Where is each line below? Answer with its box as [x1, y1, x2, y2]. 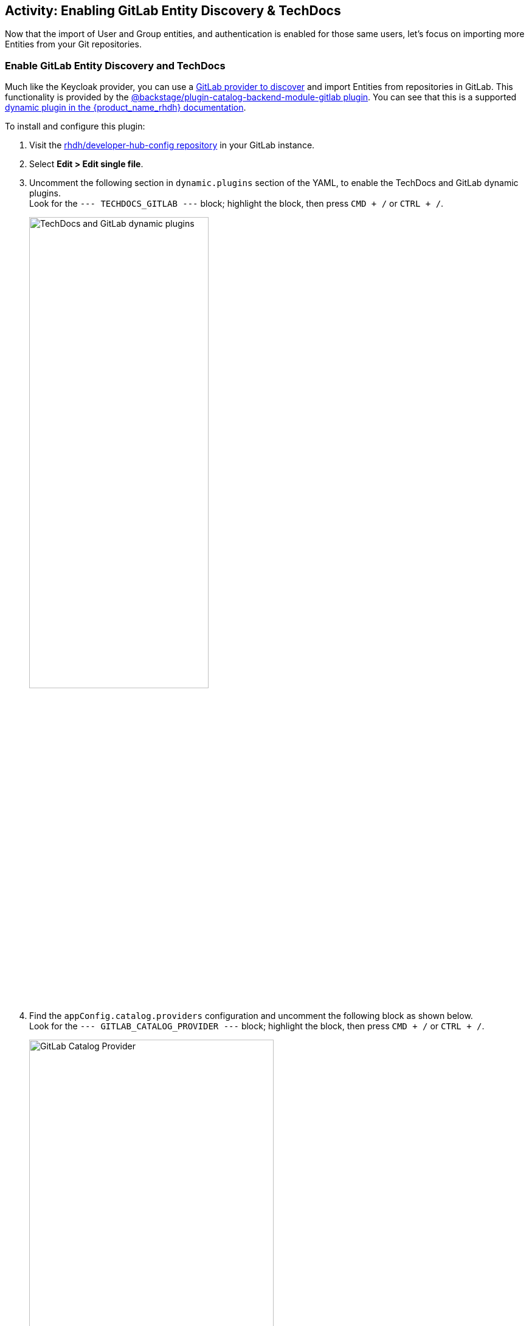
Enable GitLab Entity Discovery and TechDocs [5, 59, 226, 72]
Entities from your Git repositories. [5, 39, 142, 50]
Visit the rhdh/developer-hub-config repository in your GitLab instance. [29, 140, 315, 151]
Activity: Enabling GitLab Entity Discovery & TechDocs [5, 3, 341, 18]
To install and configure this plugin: [5, 121, 145, 132]
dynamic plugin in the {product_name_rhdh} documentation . [5, 102, 246, 113]
